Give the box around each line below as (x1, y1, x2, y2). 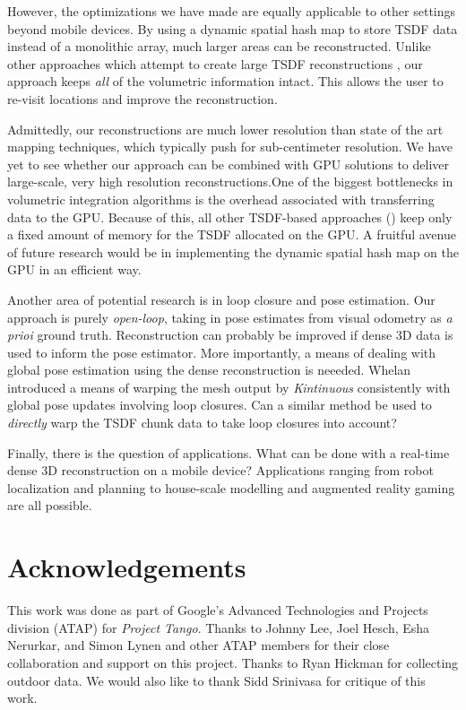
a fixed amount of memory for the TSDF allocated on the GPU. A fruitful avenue (7, 225, 456, 244)
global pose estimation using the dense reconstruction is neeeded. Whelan (7, 360, 411, 379)
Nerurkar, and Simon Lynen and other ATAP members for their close (7, 636, 390, 654)
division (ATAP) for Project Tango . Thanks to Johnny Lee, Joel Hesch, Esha (7, 618, 430, 636)
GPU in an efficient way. (7, 260, 142, 279)
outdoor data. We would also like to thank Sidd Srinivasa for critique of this (7, 671, 426, 689)
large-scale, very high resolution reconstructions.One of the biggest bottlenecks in (7, 172, 453, 191)
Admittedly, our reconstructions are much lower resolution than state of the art (7, 119, 444, 138)
